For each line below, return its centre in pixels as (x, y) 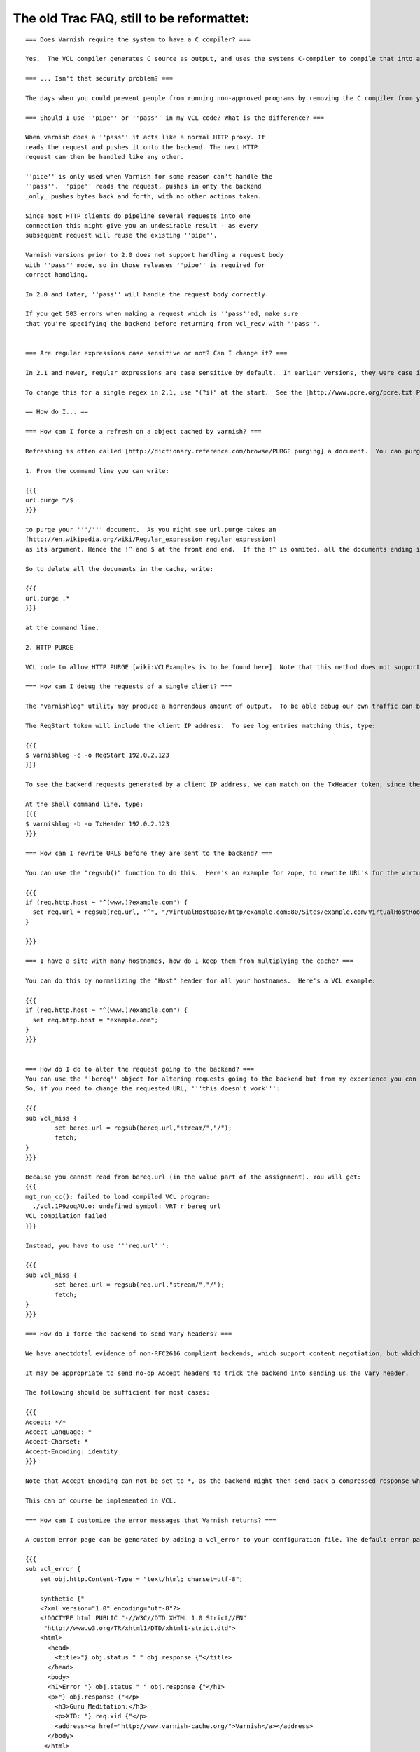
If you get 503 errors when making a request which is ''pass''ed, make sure (162, 314)
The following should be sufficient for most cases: (118, 1392)
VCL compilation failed (66, 1216)
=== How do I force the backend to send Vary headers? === (129, 1334)
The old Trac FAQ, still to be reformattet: (131, 18)
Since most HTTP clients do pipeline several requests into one (138, 216)
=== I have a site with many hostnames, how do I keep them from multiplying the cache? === (190, 961)
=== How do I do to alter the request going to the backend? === (140, 1069)
